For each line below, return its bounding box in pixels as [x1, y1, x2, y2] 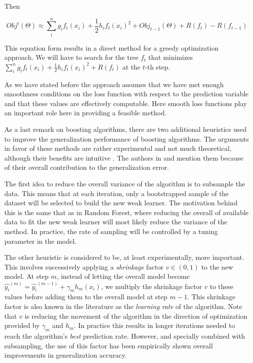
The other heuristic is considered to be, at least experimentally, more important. [4, 252, 244, 262]
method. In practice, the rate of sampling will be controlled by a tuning [4, 226, 218, 236]
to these [210, 281, 234, 291]
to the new [201, 261, 234, 272]
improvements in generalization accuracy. [4, 350, 127, 360]
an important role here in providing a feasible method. [4, 108, 167, 118]
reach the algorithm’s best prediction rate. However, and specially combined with [4, 331, 245, 341]
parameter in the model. [4, 236, 77, 246]
